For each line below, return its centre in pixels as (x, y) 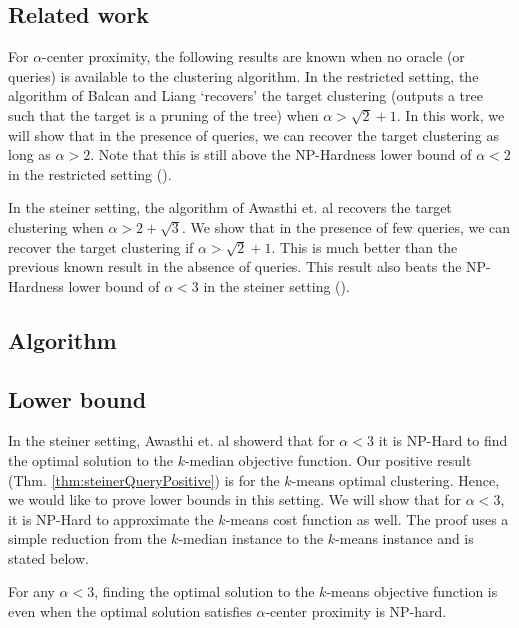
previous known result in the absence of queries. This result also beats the (235, 266)
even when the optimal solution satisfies (130, 611)
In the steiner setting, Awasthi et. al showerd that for (171, 440)
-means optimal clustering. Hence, (395, 479)
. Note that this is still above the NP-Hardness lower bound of (281, 154)
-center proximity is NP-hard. (356, 611)
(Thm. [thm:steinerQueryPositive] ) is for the (144, 479)
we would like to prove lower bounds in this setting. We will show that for (235, 499)
